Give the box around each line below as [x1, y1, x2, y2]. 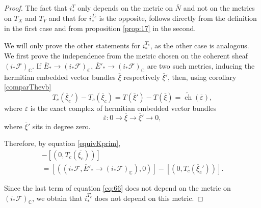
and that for [48, 12, 87, 23]
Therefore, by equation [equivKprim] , [4, 138, 121, 148]
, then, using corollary [168, 71, 237, 82]
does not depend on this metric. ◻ [94, 192, 203, 203]
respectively [123, 71, 160, 82]
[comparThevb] [4, 81, 51, 92]
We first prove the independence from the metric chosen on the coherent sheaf [4, 50, 248, 61]
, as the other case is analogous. [150, 40, 249, 50]
